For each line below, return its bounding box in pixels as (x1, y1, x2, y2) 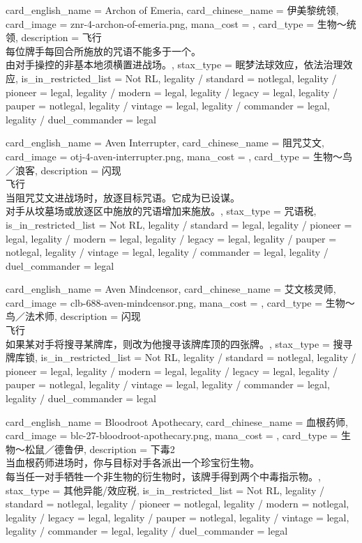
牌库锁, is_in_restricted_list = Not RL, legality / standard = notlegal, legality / (6, 350, 356, 365)
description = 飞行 (21, 30, 102, 45)
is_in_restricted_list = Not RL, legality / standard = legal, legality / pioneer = (6, 217, 352, 231)
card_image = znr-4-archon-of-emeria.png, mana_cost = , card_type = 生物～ (6, 16, 347, 31)
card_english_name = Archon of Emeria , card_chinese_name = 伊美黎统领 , (6, 3, 339, 17)
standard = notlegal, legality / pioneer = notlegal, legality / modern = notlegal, (6, 496, 349, 511)
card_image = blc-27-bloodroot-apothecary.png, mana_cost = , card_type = (6, 428, 338, 443)
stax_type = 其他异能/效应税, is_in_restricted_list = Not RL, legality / (6, 482, 324, 497)
